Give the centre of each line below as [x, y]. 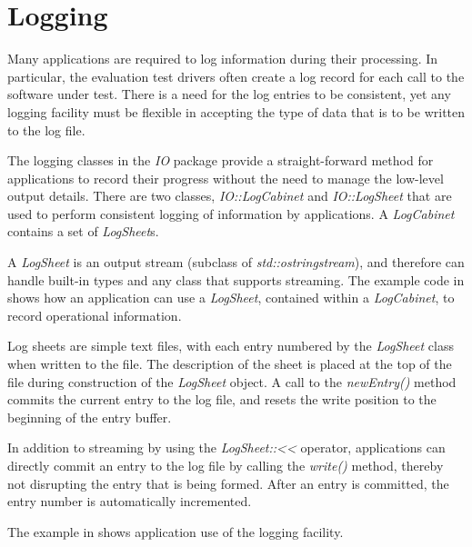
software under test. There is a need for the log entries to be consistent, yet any [229, 94]
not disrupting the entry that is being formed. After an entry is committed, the [228, 483]
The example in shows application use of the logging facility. [176, 531]
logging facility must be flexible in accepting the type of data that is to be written [236, 111]
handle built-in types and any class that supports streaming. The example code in [236, 279]
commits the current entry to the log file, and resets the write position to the [222, 399]
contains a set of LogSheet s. [83, 231]
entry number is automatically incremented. [130, 501]
